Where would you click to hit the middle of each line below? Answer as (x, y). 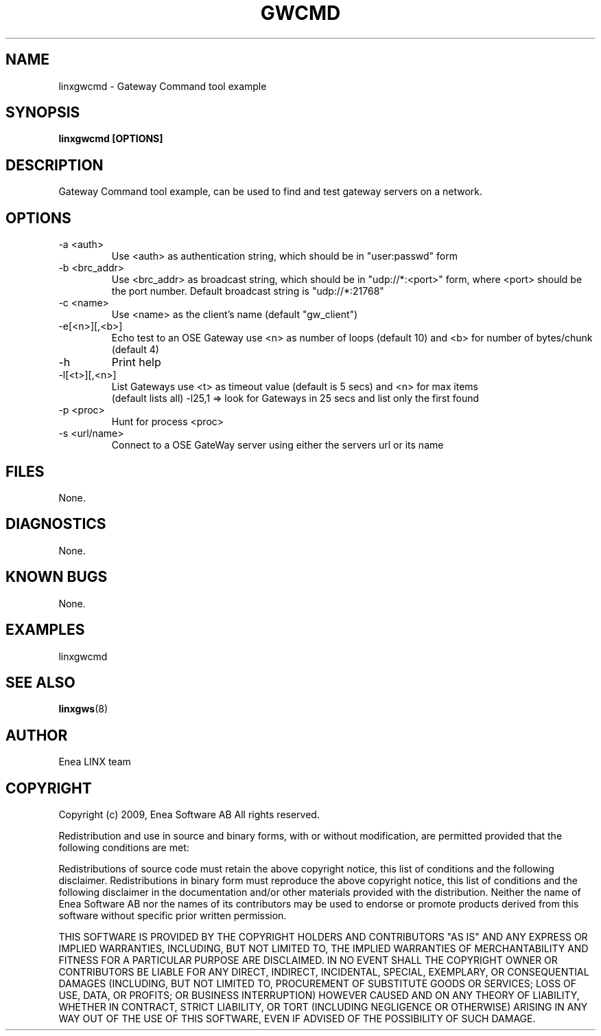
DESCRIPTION (55, 165)
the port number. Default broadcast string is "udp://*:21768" (248, 291)
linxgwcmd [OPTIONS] (111, 139)
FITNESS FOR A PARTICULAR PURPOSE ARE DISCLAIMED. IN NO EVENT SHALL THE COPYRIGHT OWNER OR (308, 960)
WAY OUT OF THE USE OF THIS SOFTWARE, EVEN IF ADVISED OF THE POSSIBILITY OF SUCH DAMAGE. (297, 1019)
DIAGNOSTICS (56, 524)
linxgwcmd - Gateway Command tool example (163, 86)
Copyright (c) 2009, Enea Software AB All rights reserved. (189, 815)
